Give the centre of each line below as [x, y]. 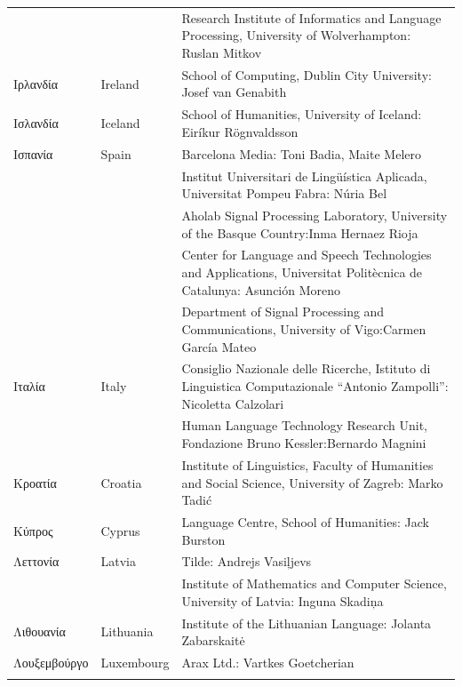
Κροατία [35, 482]
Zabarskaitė [213, 640]
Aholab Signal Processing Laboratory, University [315, 215]
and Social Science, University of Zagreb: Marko [312, 482]
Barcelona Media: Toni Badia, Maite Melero [301, 153]
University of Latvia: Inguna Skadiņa [283, 600]
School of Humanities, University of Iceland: [302, 114]
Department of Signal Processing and [283, 312]
